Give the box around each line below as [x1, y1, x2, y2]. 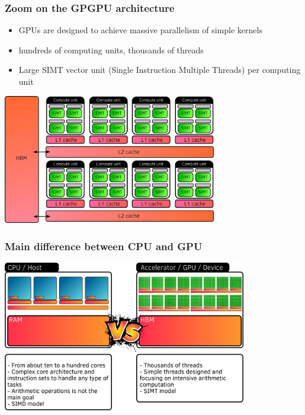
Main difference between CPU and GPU [5, 238, 203, 253]
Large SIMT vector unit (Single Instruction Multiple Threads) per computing [18, 63, 301, 76]
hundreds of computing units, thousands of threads [18, 43, 204, 56]
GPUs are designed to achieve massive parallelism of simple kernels [18, 24, 262, 36]
